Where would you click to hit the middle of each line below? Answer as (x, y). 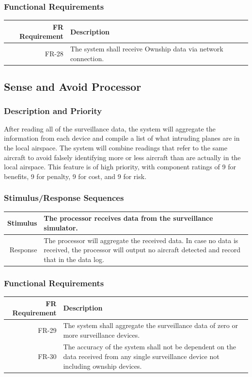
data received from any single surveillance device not (141, 356)
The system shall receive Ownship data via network (147, 49)
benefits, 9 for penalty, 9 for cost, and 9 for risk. (75, 176)
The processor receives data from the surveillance (128, 218)
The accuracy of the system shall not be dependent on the (150, 347)
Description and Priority (53, 110)
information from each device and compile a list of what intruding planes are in (122, 138)
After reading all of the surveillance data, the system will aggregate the (110, 128)
